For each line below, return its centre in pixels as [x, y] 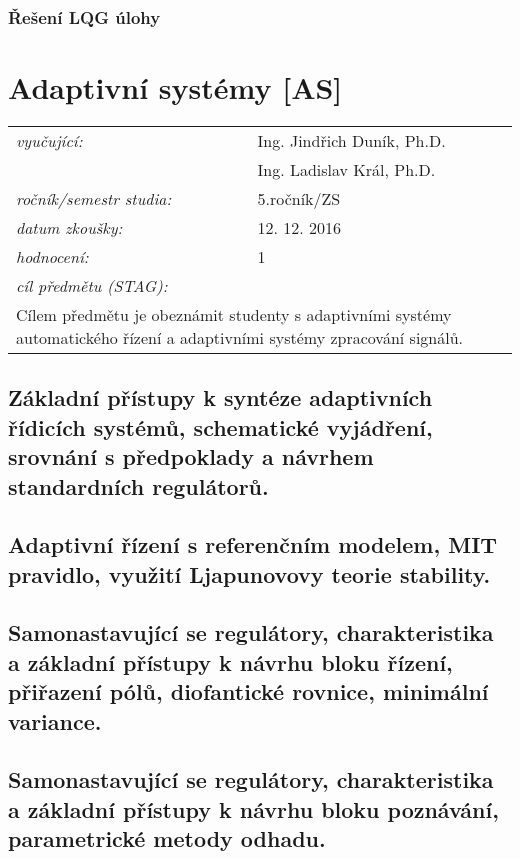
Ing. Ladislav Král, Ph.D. [346, 169]
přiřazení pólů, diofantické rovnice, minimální [248, 691]
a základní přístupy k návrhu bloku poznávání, [253, 808]
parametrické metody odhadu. [167, 838]
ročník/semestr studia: [94, 198]
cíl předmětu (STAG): [92, 285]
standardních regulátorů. [138, 485]
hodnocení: [52, 256]
